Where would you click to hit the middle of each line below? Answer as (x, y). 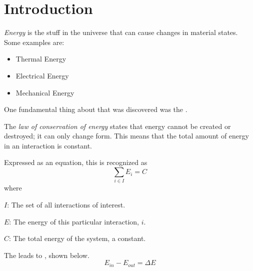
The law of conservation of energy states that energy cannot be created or (117, 126)
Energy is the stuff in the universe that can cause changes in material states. (121, 32)
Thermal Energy (41, 59)
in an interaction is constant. (48, 145)
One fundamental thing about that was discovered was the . (96, 109)
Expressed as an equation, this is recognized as (76, 162)
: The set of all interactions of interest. (66, 204)
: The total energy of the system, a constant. (77, 238)
